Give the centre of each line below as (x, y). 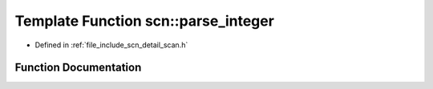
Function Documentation (78, 68)
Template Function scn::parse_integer (144, 21)
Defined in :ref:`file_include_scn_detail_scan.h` (111, 45)
